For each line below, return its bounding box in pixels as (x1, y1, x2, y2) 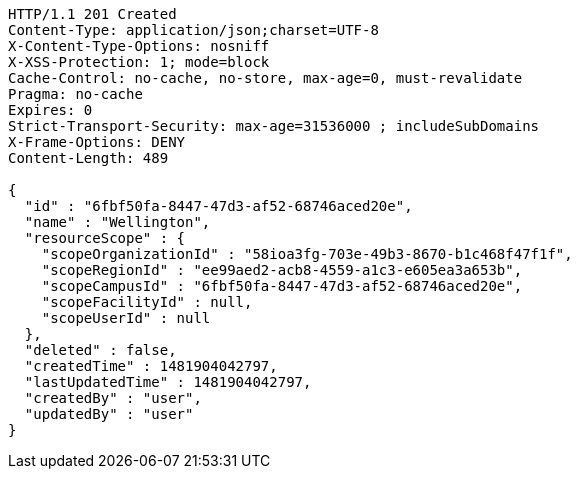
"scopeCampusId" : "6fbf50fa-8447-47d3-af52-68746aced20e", (41, 278, 523, 294)
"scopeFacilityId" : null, (41, 294, 253, 310)
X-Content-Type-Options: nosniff (8, 38, 270, 54)
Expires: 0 (8, 102, 93, 118)
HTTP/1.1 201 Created (8, 6, 177, 22)
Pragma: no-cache (8, 86, 143, 102)
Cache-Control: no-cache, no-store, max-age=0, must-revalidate (8, 70, 523, 86)
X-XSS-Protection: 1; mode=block (8, 54, 270, 70)
